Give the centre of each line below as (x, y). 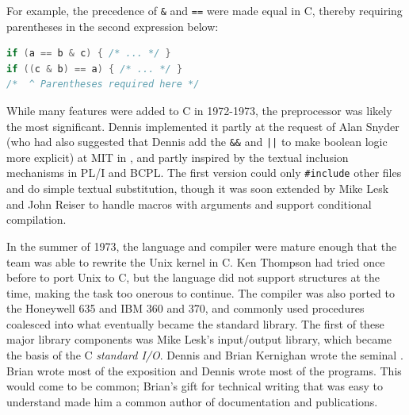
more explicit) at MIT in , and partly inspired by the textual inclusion (178, 157)
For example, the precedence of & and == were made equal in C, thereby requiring (204, 10)
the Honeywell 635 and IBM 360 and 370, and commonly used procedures (185, 308)
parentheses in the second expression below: (113, 26)
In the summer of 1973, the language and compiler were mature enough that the (202, 246)
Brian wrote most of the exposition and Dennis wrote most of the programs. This (204, 370)
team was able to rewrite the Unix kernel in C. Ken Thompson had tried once (196, 261)
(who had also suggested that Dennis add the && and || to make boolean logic (197, 142)
